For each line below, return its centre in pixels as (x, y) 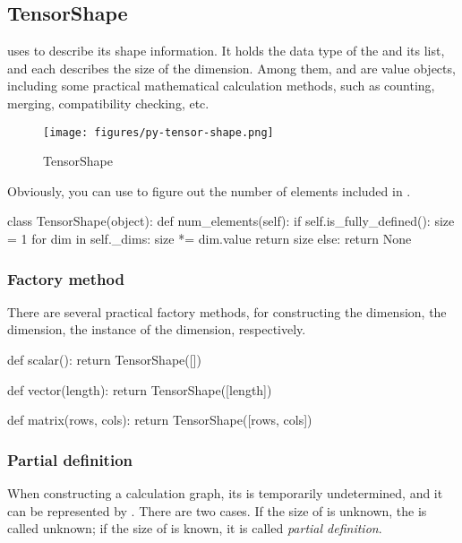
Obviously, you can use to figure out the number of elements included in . (209, 190)
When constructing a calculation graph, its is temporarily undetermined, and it (225, 493)
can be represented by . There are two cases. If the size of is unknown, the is (217, 510)
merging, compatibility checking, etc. (108, 103)
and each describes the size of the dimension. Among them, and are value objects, (231, 68)
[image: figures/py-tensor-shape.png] (158, 132)
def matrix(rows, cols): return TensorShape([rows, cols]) (160, 420)
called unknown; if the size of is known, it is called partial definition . (195, 528)
